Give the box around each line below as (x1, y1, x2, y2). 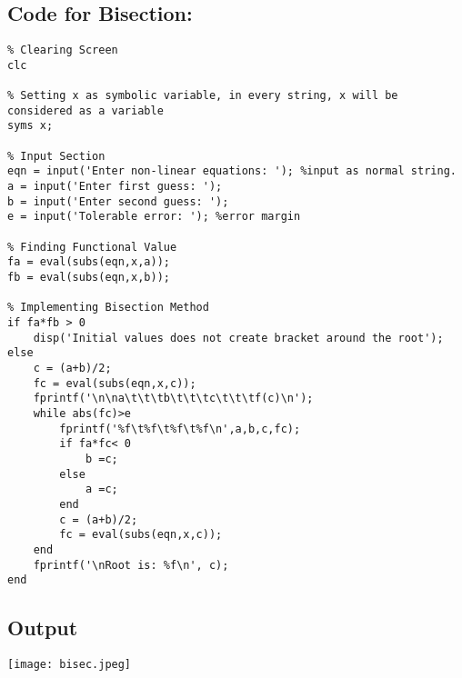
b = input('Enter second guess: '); (7, 194, 229, 208)
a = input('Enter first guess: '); (7, 180, 223, 194)
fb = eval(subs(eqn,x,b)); (7, 271, 170, 284)
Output (7, 613, 78, 642)
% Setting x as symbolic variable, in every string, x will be (7, 89, 398, 103)
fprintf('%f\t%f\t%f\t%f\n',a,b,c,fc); (59, 422, 301, 435)
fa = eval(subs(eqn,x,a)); (7, 255, 170, 269)
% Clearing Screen (7, 44, 118, 57)
